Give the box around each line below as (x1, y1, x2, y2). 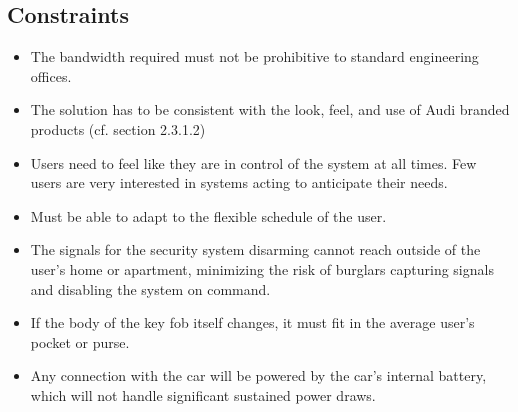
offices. (30, 65, 72, 86)
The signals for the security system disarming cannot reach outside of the (30, 239, 481, 260)
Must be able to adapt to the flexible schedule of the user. (30, 205, 387, 226)
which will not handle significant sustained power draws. (30, 384, 376, 405)
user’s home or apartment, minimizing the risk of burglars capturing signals (30, 258, 494, 279)
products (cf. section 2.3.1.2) (30, 118, 206, 139)
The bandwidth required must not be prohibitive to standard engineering (30, 46, 479, 67)
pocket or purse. (30, 331, 130, 352)
